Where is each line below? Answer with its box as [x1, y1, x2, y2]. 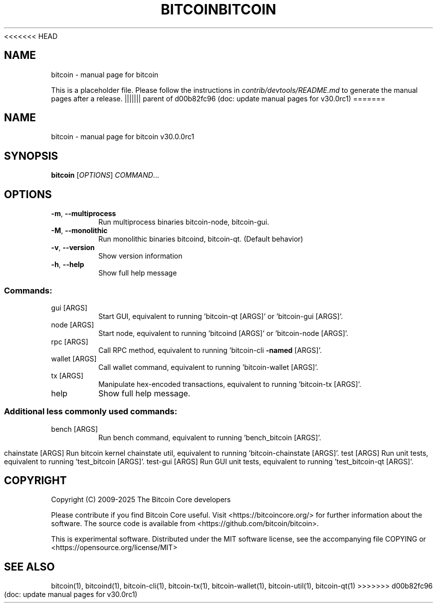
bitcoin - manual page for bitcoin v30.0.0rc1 [51, 132, 195, 141]
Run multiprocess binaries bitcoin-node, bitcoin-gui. [98, 218, 269, 227]
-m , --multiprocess [51, 209, 116, 218]
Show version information [98, 252, 183, 261]
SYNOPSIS [4, 149, 58, 162]
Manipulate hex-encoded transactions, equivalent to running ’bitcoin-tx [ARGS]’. [98, 379, 361, 388]
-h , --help [51, 260, 84, 269]
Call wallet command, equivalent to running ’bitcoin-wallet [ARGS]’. [98, 362, 318, 371]
